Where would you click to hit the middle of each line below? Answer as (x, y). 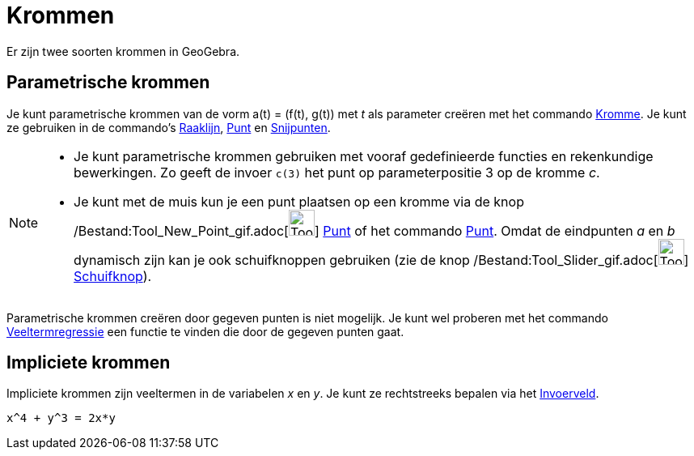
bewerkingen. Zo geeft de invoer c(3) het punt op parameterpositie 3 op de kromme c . (337, 172)
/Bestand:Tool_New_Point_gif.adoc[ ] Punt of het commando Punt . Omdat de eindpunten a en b (375, 230)
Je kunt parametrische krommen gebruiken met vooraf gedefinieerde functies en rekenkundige (364, 156)
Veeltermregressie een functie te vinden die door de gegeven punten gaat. (205, 331)
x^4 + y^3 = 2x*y (61, 418)
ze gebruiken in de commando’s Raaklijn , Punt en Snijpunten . (169, 127)
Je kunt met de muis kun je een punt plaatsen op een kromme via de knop (299, 201)
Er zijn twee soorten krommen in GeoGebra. (123, 51)
